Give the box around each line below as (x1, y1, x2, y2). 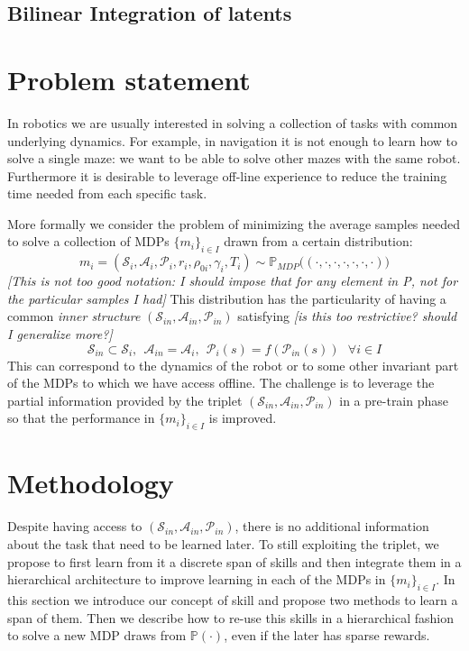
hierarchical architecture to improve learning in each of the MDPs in (7, 570, 386, 589)
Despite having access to (7, 517, 143, 536)
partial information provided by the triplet (7, 390, 243, 409)
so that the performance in (7, 408, 155, 427)
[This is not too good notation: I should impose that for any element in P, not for (7, 271, 458, 290)
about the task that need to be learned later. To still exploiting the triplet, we (7, 534, 439, 553)
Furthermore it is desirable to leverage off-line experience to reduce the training (7, 166, 447, 185)
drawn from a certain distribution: (224, 232, 413, 251)
